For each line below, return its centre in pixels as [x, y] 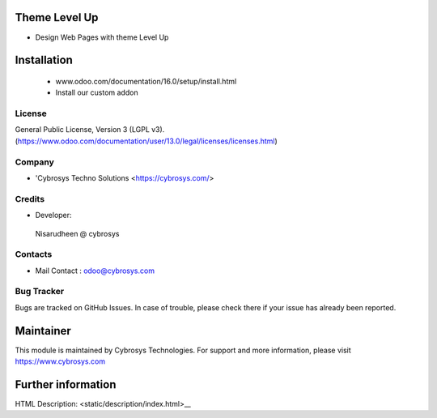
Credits [30, 198]
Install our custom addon [97, 92]
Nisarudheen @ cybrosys [77, 233]
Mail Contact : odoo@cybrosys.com [95, 271]
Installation [44, 60]
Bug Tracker [40, 292]
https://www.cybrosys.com [60, 361]
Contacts [34, 254]
